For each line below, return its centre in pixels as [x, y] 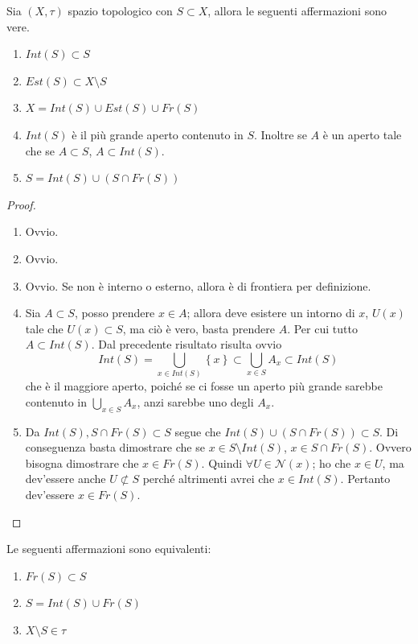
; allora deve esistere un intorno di [271, 313]
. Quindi [222, 462]
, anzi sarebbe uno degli [195, 401]
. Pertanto [365, 479]
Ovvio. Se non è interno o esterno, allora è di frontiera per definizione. [198, 285]
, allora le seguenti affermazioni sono [297, 10]
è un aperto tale [362, 134]
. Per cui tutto [322, 328]
